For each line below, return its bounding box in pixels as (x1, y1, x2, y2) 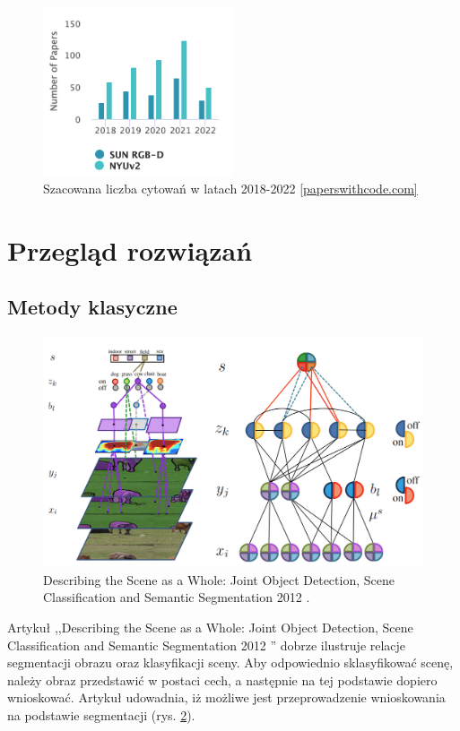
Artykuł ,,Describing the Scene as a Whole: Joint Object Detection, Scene (7, 618, 413, 637)
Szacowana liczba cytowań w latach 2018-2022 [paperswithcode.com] (43, 179, 418, 198)
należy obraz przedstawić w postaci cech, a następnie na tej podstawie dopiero (7, 670, 438, 689)
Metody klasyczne (7, 293, 178, 321)
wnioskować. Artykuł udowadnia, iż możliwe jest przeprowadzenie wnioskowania (7, 688, 446, 707)
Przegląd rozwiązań (7, 231, 253, 268)
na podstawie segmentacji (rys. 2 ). (7, 706, 195, 724)
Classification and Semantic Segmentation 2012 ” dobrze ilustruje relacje (7, 635, 406, 654)
